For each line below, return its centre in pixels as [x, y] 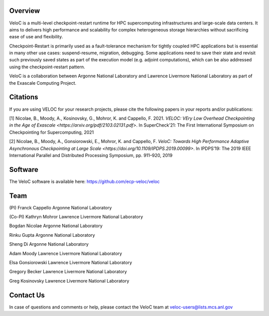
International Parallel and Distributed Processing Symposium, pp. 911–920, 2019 [91, 155]
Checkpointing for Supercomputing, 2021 [52, 132]
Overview [25, 11]
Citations [24, 97]
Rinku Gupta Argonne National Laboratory [52, 235]
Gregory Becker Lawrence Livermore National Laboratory [68, 272]
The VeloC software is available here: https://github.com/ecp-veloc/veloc [84, 181]
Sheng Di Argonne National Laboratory [49, 244]
